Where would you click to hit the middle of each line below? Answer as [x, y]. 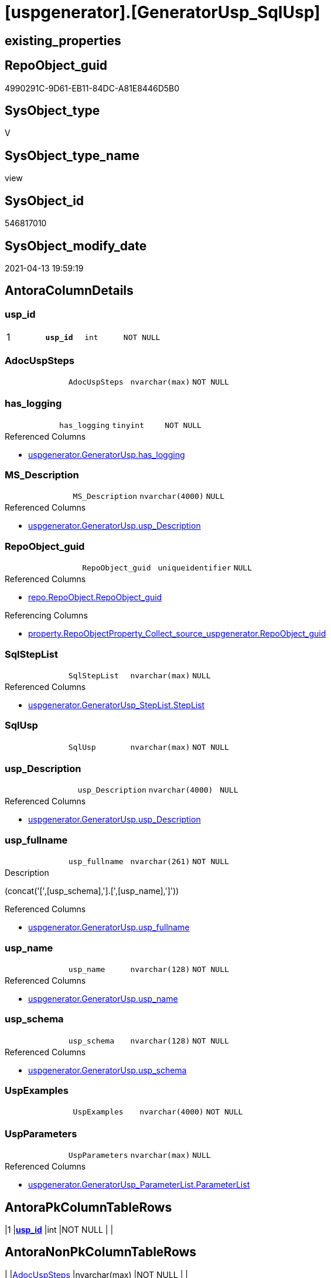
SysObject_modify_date [76, 246]
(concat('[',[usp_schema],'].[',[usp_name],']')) [92, 891]
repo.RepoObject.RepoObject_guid [95, 597]
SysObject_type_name [72, 155]
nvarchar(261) [160, 862]
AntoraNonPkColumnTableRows [101, 1252]
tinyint [128, 425]
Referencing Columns [46, 616]
